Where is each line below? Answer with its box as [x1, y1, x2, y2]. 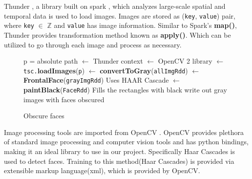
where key [4, 20, 34, 30]
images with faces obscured [23, 94, 105, 104]
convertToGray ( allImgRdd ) [100, 65, 188, 75]
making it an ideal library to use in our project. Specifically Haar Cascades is [4, 146, 235, 157]
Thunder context [93, 56, 143, 66]
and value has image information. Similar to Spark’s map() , [54, 20, 237, 30]
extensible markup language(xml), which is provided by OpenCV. [4, 165, 200, 176]
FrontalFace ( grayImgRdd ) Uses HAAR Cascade [23, 75, 169, 85]
